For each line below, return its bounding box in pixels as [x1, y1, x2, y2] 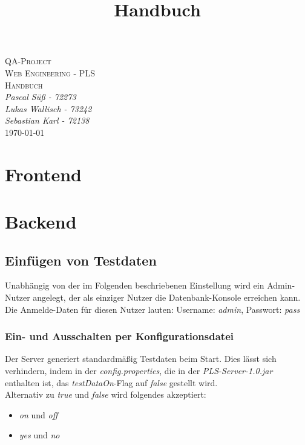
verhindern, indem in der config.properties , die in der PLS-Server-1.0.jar [5, 364, 273, 377]
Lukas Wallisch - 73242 [5, 102, 92, 115]
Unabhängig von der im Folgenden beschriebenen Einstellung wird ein [5, 279, 264, 292]
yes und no [19, 429, 60, 441]
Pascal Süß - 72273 [5, 90, 76, 103]
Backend [5, 209, 77, 234]
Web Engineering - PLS [5, 66, 95, 79]
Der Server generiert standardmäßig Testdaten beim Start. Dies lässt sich [5, 352, 277, 365]
